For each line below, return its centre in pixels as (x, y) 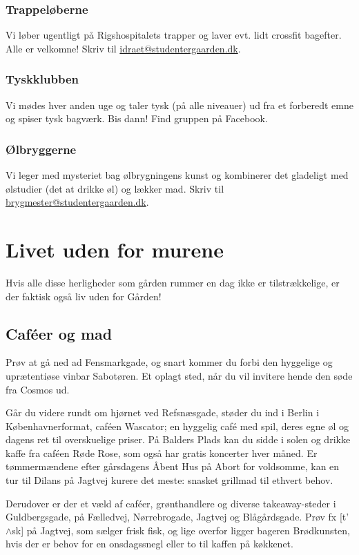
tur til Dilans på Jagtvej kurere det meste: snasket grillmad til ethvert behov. (169, 480)
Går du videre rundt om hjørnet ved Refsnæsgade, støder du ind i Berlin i (163, 412)
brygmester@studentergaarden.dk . (77, 202)
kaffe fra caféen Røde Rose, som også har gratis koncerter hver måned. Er (162, 452)
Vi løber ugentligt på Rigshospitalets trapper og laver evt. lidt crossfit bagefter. (174, 35)
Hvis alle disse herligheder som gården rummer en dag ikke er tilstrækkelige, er (173, 282)
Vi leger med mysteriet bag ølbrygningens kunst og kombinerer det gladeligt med (177, 175)
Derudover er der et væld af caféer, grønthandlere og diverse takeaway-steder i (171, 503)
